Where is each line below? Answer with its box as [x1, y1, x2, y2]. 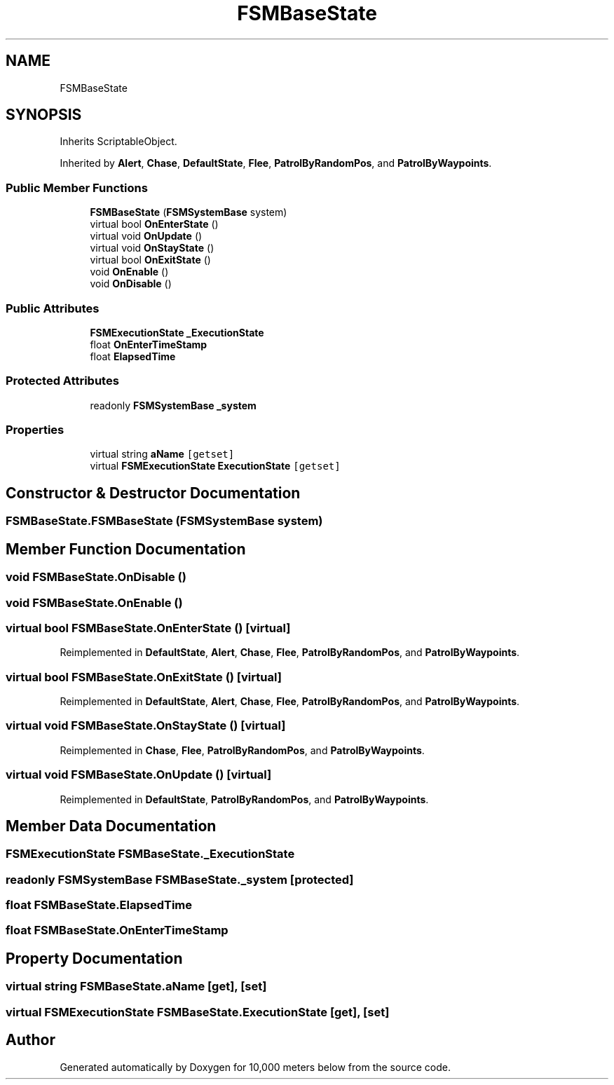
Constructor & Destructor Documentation [6, 484, 301, 502]
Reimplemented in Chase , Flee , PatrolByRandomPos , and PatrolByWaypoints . [60, 744, 425, 756]
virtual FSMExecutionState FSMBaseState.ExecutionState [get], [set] [6, 1004, 390, 1019]
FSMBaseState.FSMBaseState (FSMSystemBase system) [6, 514, 323, 528]
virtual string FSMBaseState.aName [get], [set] [6, 979, 267, 994]
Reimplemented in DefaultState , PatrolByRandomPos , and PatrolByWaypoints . [60, 793, 429, 805]
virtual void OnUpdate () [90, 230, 203, 243]
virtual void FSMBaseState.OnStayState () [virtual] [6, 718, 286, 733]
